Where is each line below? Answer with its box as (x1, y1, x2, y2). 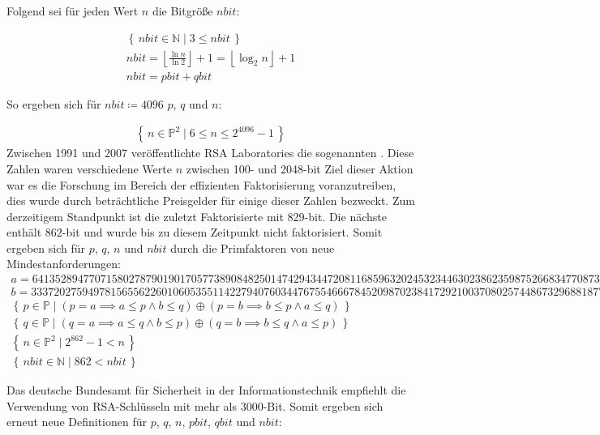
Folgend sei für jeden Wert (6, 2, 139, 19)
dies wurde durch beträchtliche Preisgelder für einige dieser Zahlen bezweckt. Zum (6, 192, 415, 209)
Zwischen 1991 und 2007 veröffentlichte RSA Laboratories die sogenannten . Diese (6, 144, 414, 161)
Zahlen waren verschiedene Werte (6, 160, 172, 177)
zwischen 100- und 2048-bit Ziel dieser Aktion (186, 160, 414, 177)
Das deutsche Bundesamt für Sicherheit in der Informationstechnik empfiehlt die (6, 382, 406, 399)
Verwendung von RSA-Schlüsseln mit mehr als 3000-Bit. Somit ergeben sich (6, 397, 384, 414)
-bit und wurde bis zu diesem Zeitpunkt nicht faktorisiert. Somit (62, 224, 383, 241)
